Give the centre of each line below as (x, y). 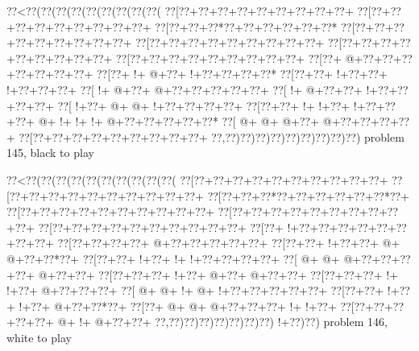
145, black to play (50, 153)
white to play (39, 337)
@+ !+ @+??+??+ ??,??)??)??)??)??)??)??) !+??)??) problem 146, (222, 322)
